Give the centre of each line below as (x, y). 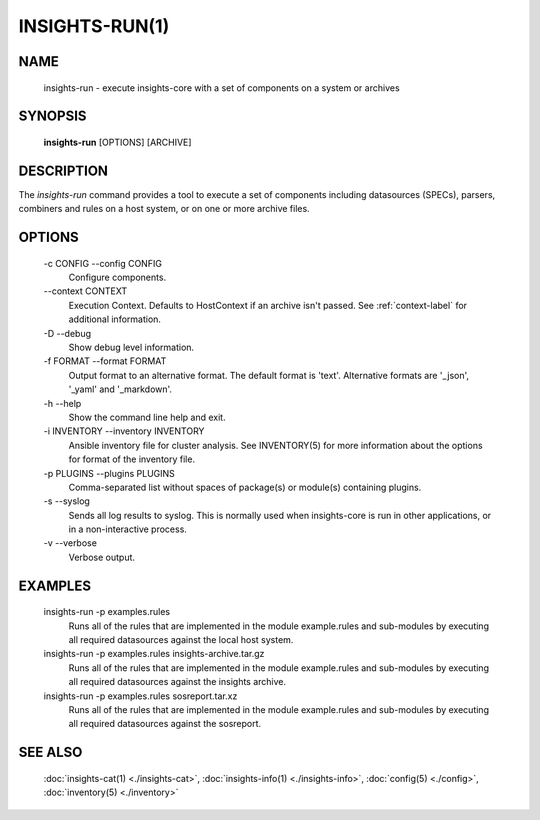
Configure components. (117, 277)
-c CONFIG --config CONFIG (102, 263)
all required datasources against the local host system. (181, 640)
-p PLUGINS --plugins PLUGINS (109, 473)
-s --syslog (66, 501)
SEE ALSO (50, 752)
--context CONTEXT (85, 291)
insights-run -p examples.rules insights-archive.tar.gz (154, 654)
